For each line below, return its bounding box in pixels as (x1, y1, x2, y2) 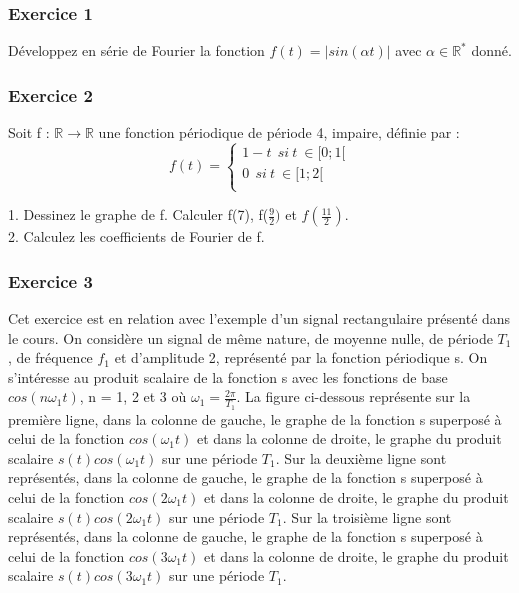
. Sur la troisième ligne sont (282, 506, 452, 527)
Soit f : (8, 122, 50, 143)
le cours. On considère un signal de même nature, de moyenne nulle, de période (8, 327, 493, 348)
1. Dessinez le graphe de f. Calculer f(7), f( (8, 204, 269, 225)
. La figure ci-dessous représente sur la (236, 386, 471, 407)
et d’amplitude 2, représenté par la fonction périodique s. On (114, 347, 488, 368)
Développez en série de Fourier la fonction (8, 40, 265, 61)
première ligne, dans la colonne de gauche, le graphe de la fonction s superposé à (8, 408, 502, 429)
